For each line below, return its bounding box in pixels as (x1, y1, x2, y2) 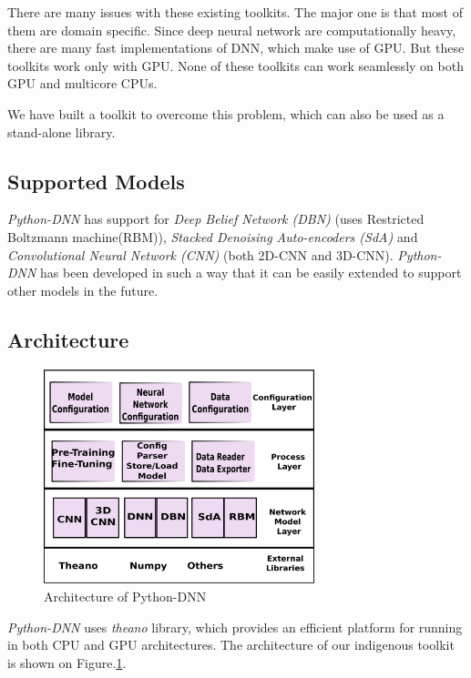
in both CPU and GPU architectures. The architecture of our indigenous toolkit (7, 635, 455, 654)
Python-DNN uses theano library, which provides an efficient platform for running (7, 617, 463, 636)
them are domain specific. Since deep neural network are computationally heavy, (7, 20, 456, 39)
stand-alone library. (7, 122, 116, 141)
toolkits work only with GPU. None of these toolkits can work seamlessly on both (7, 56, 464, 75)
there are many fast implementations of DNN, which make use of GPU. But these (7, 38, 465, 57)
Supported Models (7, 167, 185, 195)
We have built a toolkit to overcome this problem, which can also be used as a (7, 104, 445, 123)
